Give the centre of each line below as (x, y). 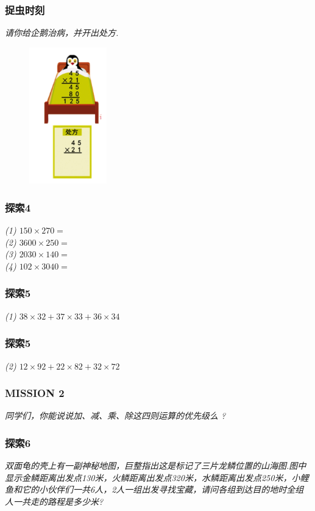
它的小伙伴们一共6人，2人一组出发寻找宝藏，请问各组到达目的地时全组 (163, 489)
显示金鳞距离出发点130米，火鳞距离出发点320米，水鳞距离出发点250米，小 (153, 477)
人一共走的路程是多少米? (54, 501)
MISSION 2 (35, 393)
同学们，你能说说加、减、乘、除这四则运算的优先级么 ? (115, 416)
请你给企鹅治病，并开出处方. (62, 33)
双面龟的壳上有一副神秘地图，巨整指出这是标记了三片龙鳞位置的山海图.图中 (156, 466)
